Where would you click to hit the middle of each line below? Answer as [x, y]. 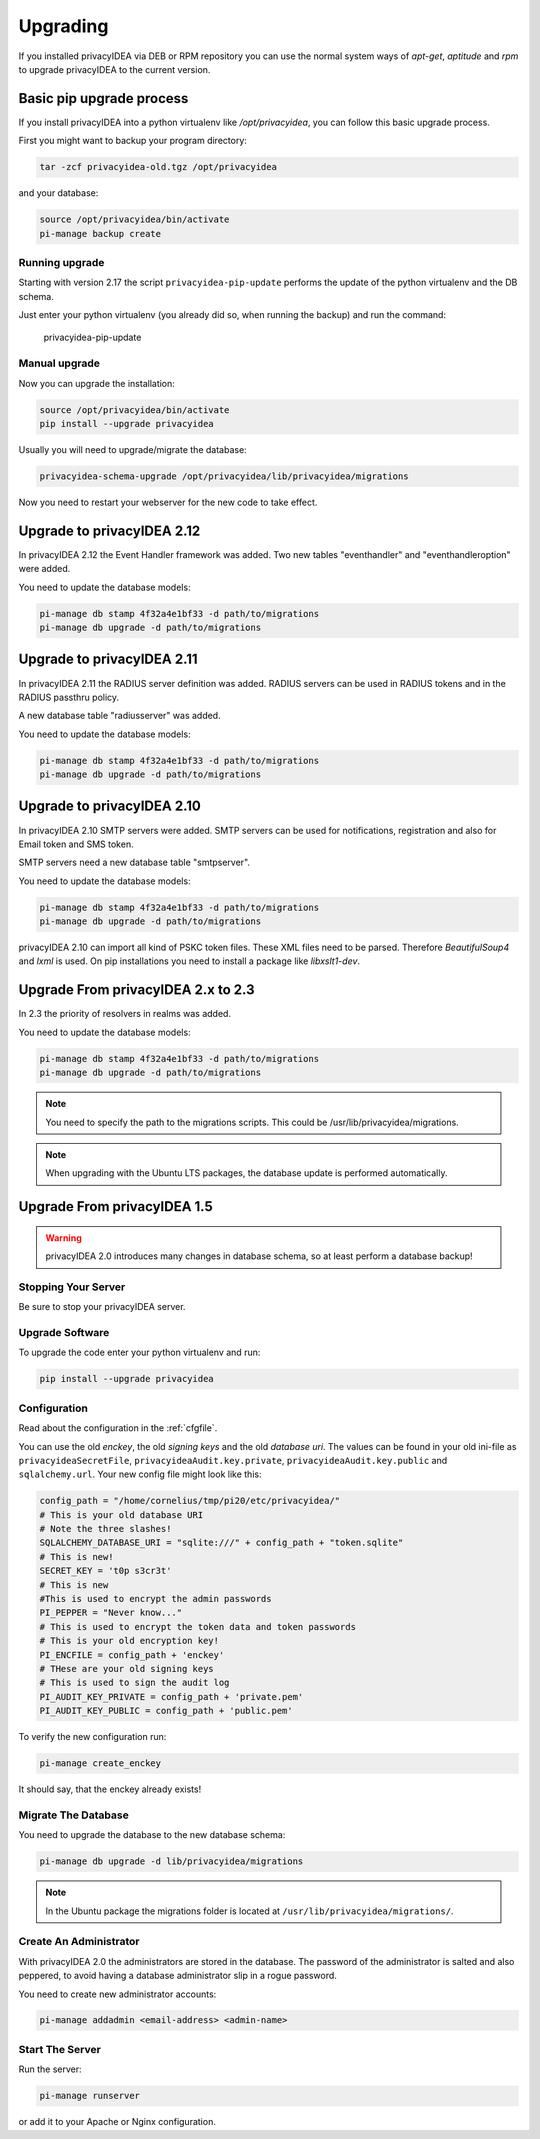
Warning [63, 1237]
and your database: [58, 193]
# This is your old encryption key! [129, 1641]
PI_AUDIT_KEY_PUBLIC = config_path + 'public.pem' [166, 1711]
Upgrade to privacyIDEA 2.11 [108, 659]
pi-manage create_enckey [100, 1763]
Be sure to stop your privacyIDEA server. [102, 1307]
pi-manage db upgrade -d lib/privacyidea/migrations [171, 1861]
